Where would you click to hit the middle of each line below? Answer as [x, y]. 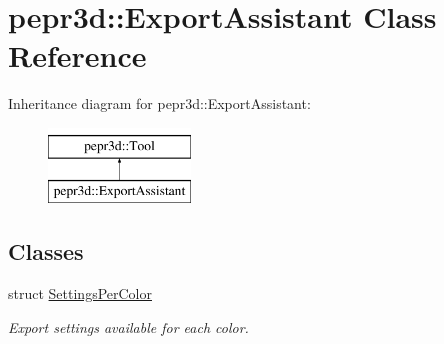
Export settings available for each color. [128, 326]
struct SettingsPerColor [80, 293]
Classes [46, 251]
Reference [77, 55]
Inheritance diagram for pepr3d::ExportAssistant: [159, 103]
